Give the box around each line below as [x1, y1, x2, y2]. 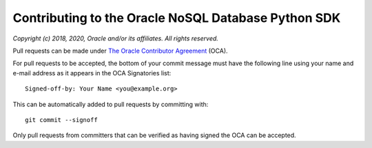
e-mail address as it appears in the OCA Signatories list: [12, 69, 172, 77]
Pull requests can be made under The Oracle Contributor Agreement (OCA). [12, 47, 228, 55]
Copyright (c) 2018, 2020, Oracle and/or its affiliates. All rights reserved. [12, 34, 218, 42]
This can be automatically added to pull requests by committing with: [12, 100, 209, 108]
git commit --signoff [25, 116, 98, 123]
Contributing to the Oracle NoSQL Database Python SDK [12, 10, 341, 25]
